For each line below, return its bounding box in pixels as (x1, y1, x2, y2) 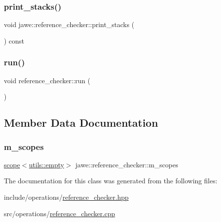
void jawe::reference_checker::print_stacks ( (4, 19, 135, 30)
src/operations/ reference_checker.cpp (4, 208, 115, 218)
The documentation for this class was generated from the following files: (4, 176, 218, 186)
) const (4, 35, 25, 45)
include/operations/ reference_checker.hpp (4, 192, 129, 202)
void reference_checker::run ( (4, 75, 91, 85)
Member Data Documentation (4, 115, 158, 130)
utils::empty (29, 159, 64, 169)
